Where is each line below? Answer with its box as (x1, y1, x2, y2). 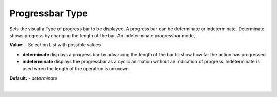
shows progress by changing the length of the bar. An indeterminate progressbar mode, (9, 32, 195, 38)
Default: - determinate (9, 75, 57, 81)
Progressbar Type (9, 8, 88, 19)
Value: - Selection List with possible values (9, 42, 101, 48)
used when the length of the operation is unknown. (22, 65, 130, 71)
